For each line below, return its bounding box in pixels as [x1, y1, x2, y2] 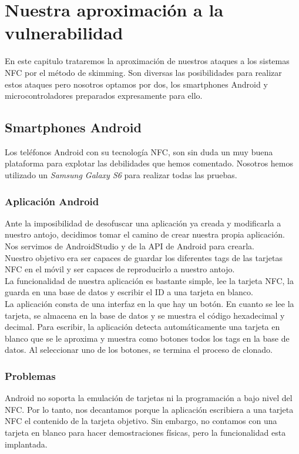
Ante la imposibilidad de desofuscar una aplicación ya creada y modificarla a [5, 216, 281, 229]
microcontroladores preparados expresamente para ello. [5, 89, 203, 102]
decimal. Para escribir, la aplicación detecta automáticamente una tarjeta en [5, 321, 280, 333]
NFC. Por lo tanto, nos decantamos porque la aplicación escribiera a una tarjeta [5, 403, 294, 415]
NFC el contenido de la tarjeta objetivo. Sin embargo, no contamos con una [5, 415, 277, 427]
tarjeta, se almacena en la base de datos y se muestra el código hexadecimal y [5, 309, 285, 321]
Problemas [5, 368, 56, 383]
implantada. [5, 438, 48, 450]
